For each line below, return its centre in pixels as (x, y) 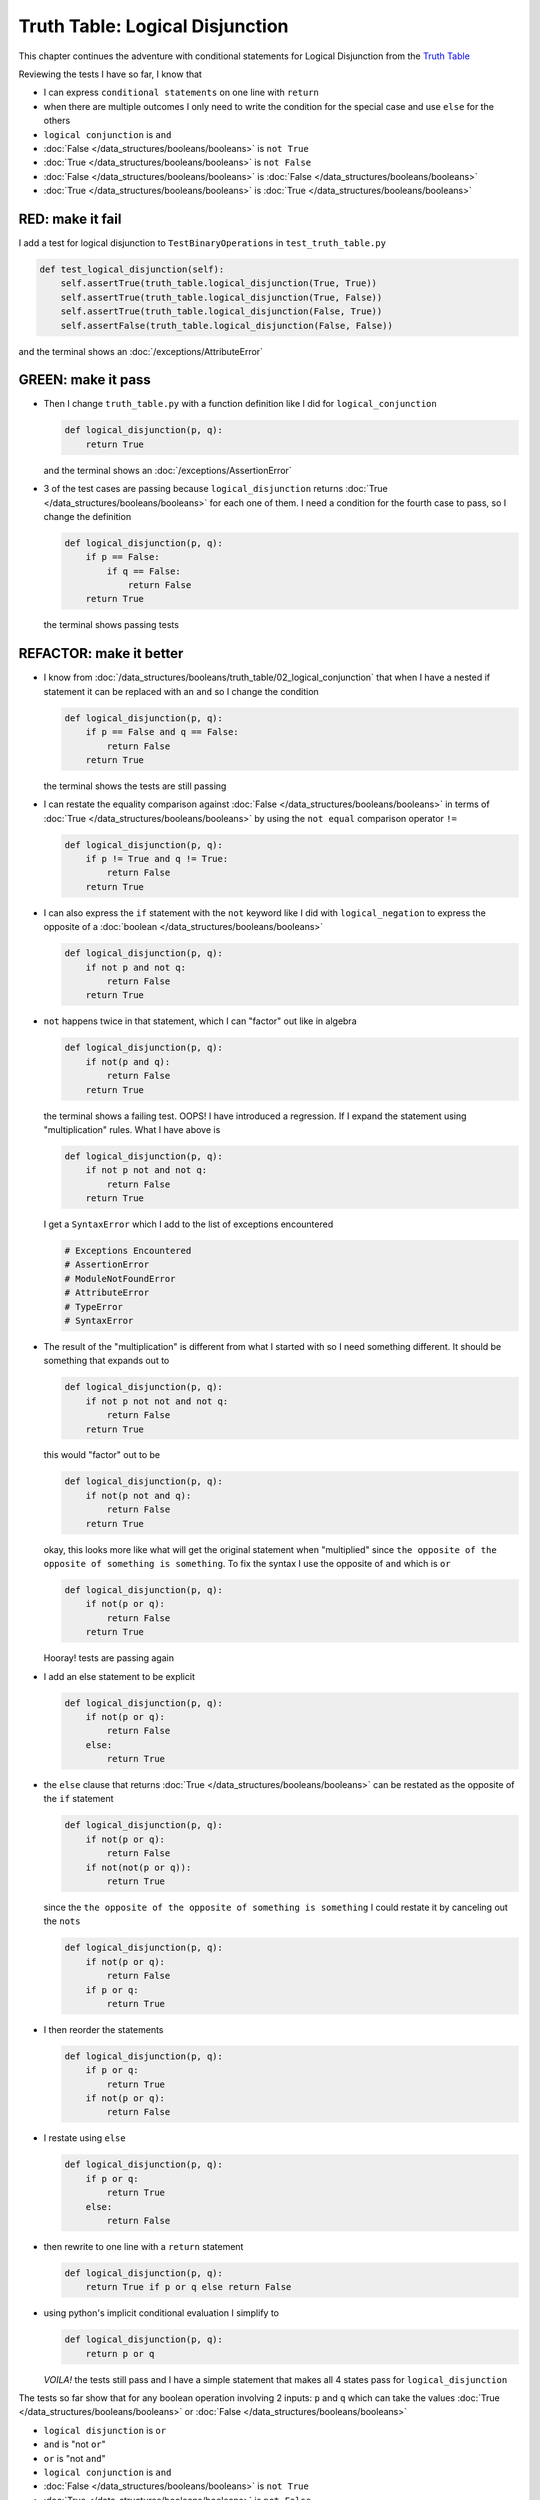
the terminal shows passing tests (111, 625)
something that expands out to (106, 1361)
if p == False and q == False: (162, 732)
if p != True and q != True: (157, 859)
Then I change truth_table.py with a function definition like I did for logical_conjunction (240, 404)
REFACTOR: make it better (101, 653)
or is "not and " (75, 2458)
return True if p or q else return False (188, 2287)
